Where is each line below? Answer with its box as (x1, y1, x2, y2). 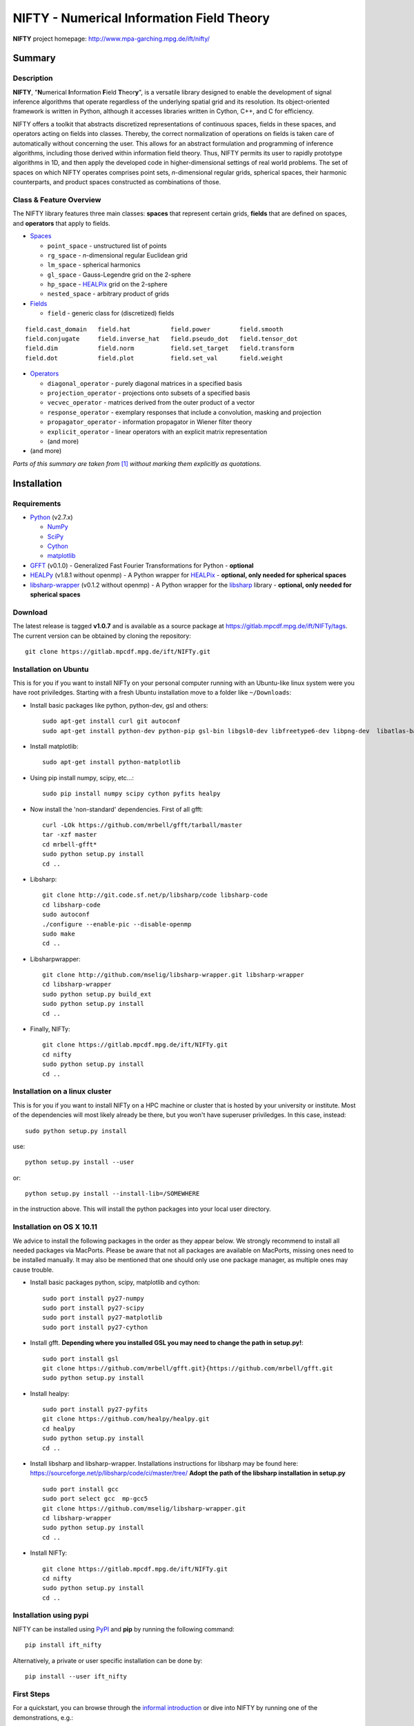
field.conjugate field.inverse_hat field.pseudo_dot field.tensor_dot (25, 335, 298, 343)
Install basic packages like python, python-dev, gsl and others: (30, 701, 208, 709)
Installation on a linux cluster (12, 1087, 112, 1096)
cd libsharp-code (42, 901, 101, 909)
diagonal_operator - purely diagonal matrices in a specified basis (47, 379, 243, 387)
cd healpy (42, 1424, 75, 1433)
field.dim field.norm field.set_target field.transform (25, 345, 295, 352)
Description (12, 73, 53, 83)
